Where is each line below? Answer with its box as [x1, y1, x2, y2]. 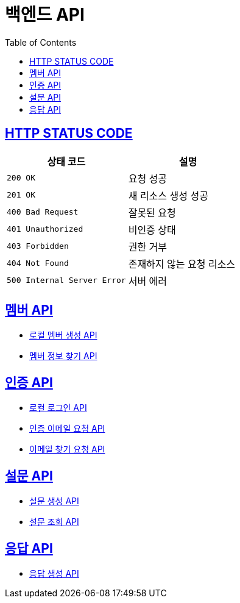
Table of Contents [5, 37, 77, 48]
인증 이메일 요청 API [29, 423, 105, 434]
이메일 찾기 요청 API [29, 444, 105, 455]
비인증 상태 [128, 223, 176, 236]
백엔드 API [5, 4, 85, 25]
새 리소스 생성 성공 [128, 189, 208, 202]
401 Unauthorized [7, 224, 83, 234]
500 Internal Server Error [7, 276, 126, 285]
